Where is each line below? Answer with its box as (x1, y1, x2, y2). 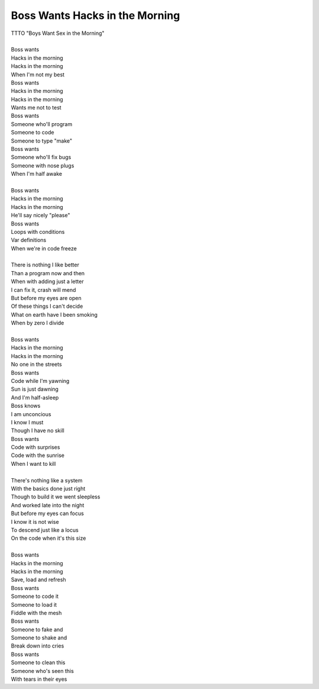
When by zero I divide (11, 320, 64, 327)
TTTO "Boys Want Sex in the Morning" (11, 30, 105, 37)
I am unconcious (11, 410, 51, 417)
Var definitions (11, 237, 47, 244)
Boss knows (11, 403, 41, 410)
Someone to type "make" (11, 137, 73, 144)
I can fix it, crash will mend (11, 286, 76, 293)
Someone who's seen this (11, 667, 74, 674)
